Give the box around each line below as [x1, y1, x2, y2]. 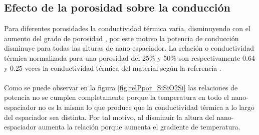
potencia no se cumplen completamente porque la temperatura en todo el [4, 92, 229, 102]
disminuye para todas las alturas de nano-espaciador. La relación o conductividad [4, 43, 254, 53]
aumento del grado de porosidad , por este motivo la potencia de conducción [4, 33, 239, 43]
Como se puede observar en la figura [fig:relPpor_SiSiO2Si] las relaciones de [4, 82, 238, 92]
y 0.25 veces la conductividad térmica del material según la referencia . [4, 62, 221, 73]
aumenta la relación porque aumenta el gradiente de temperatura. [38, 121, 240, 132]
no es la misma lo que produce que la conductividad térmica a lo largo [38, 101, 254, 112]
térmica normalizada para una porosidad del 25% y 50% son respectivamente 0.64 [4, 52, 255, 63]
